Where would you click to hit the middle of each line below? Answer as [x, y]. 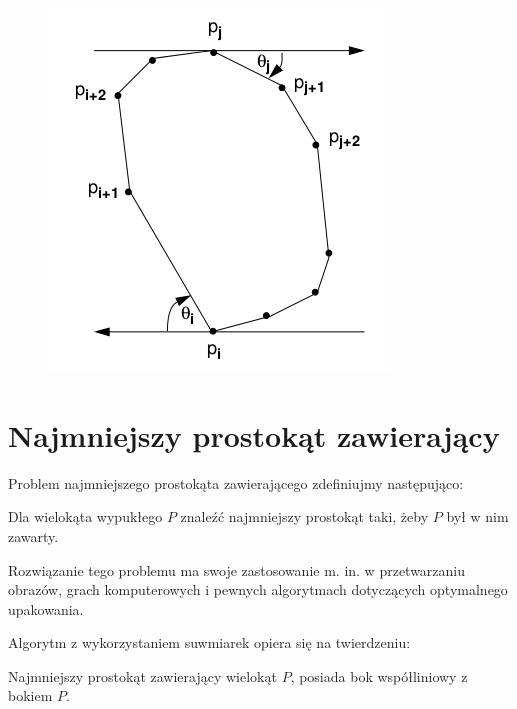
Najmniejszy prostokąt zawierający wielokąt [142, 675]
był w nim [477, 516]
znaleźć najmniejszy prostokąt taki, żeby [304, 516]
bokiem [30, 695]
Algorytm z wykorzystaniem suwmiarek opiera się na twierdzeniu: [209, 642]
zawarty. [33, 535]
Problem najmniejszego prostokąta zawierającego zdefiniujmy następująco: [236, 482]
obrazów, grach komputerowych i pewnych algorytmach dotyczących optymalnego [258, 589]
